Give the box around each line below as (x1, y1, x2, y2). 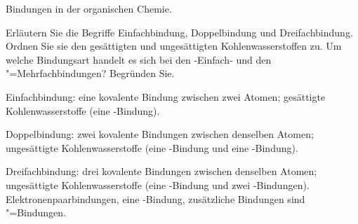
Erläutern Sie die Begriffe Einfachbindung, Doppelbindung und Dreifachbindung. (6, 24, 353, 39)
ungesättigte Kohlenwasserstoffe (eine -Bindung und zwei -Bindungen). (6, 177, 310, 192)
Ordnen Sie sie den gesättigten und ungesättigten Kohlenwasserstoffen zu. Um (6, 38, 342, 53)
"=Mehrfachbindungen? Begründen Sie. (6, 66, 175, 80)
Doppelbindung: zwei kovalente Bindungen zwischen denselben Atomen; (6, 127, 314, 141)
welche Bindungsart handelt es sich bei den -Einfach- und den (6, 52, 272, 66)
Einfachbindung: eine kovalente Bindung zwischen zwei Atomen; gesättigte (6, 89, 326, 104)
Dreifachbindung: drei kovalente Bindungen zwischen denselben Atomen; (6, 164, 317, 178)
